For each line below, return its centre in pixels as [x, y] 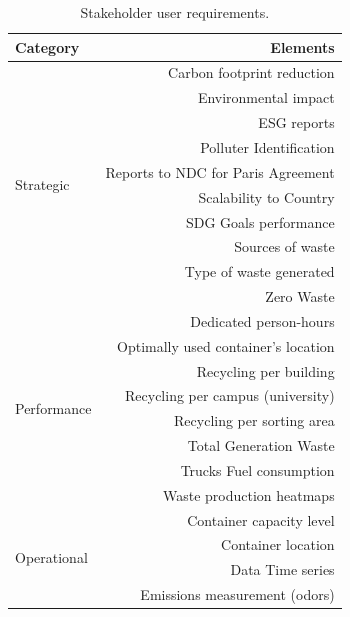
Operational [51, 556]
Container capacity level [261, 519]
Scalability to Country [266, 196]
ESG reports [296, 122]
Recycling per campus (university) [230, 395]
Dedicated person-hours [262, 320]
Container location [278, 544]
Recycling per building [265, 370]
